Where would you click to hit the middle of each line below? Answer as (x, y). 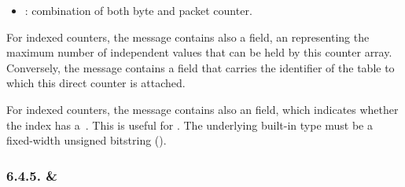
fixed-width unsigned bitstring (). (87, 140)
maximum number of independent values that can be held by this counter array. (199, 52)
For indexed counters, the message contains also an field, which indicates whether (202, 109)
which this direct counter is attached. (96, 83)
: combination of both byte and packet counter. (138, 10)
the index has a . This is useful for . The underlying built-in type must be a (190, 125)
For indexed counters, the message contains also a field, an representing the (188, 37)
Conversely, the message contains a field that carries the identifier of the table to (201, 67)
